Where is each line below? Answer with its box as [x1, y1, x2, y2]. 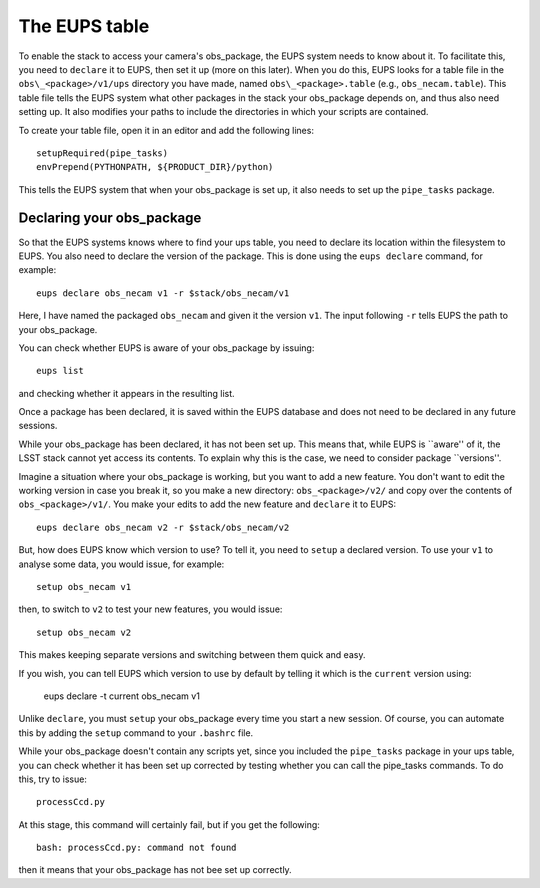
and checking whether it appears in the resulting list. [18, 387, 235, 399]
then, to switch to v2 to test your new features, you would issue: [18, 603, 283, 615]
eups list [36, 365, 84, 377]
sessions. [18, 420, 58, 432]
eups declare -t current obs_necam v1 [43, 690, 200, 702]
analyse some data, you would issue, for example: [18, 558, 225, 570]
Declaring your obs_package [18, 210, 202, 227]
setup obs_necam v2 [36, 626, 132, 638]
